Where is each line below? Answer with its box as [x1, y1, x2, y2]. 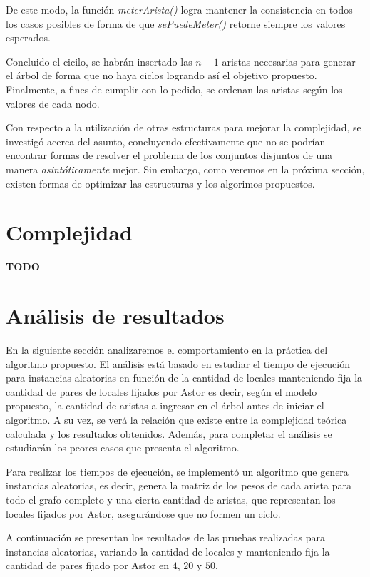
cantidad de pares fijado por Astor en [6, 558, 169, 573]
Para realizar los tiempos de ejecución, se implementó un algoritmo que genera [6, 464, 349, 479]
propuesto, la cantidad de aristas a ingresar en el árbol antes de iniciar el [6, 398, 324, 413]
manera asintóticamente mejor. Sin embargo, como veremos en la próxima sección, [6, 161, 365, 176]
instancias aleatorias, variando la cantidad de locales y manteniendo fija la [6, 543, 330, 558]
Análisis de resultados [6, 301, 225, 330]
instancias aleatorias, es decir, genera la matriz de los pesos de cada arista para [6, 478, 351, 493]
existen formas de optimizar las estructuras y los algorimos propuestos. [6, 175, 315, 190]
